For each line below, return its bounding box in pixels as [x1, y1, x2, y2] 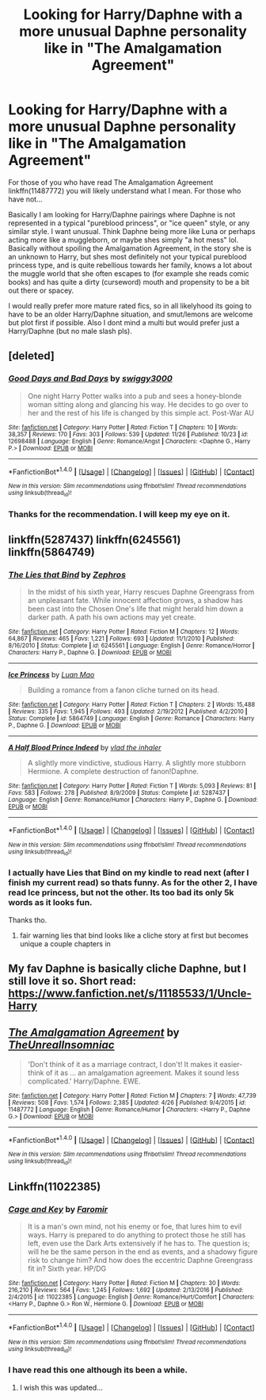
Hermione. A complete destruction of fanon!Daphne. [27, 767, 199, 777]
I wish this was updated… [19, 1383, 103, 1392]
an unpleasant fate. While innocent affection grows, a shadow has [27, 596, 243, 605]
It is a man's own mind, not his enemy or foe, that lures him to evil [27, 1222, 242, 1231]
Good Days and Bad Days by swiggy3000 [8, 373, 173, 384]
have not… [8, 194, 43, 204]
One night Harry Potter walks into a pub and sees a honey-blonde [27, 391, 242, 401]
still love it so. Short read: [8, 974, 137, 988]
